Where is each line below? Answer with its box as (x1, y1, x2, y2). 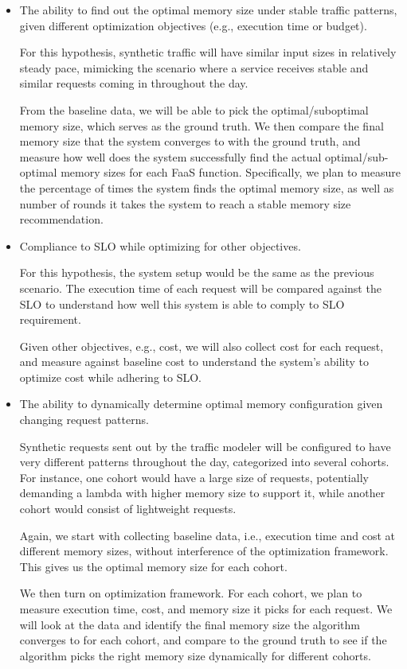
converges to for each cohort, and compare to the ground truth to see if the (19, 632, 387, 648)
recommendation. (19, 211, 104, 228)
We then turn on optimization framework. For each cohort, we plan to (19, 585, 362, 601)
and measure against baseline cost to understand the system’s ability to (19, 353, 369, 370)
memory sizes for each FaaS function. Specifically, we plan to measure (61, 164, 401, 181)
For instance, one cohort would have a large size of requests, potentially (19, 469, 369, 485)
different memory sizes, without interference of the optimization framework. (19, 543, 389, 559)
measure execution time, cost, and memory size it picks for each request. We (19, 601, 393, 616)
